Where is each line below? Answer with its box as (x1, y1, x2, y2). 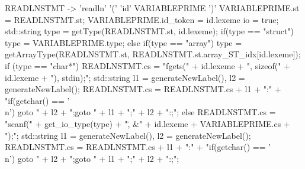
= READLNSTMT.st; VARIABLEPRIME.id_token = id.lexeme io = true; (5, 13, 279, 25)
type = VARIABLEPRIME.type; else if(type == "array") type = (5, 36, 242, 48)
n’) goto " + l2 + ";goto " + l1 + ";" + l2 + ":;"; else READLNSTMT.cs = (5, 106, 276, 118)
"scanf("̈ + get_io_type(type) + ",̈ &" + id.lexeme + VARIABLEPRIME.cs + (5, 117, 290, 129)
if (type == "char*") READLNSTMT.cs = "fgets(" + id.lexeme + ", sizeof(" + (5, 59, 290, 71)
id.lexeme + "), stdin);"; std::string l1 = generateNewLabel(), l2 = (5, 71, 245, 83)
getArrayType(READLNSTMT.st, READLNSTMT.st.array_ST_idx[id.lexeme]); (5, 48, 301, 60)
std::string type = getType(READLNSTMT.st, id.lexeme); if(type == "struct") (5, 25, 294, 37)
